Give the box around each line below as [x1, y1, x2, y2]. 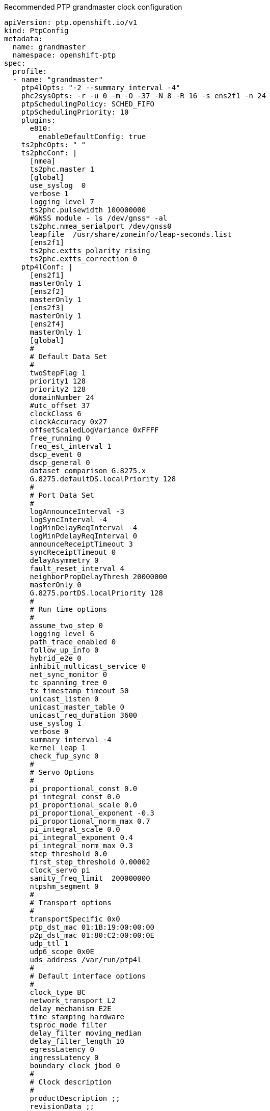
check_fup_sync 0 [30, 752, 99, 760]
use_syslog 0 [30, 181, 86, 189]
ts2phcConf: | [21, 149, 77, 157]
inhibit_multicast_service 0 [30, 662, 146, 670]
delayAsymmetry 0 [30, 556, 99, 564]
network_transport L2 [30, 996, 116, 1005]
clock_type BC [30, 988, 86, 996]
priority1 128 [30, 377, 86, 385]
